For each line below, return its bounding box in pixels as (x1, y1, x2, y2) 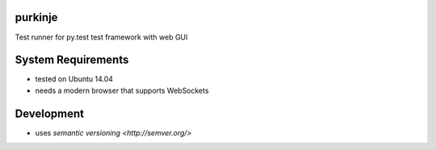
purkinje (15, 10, 58, 24)
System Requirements (15, 53, 129, 67)
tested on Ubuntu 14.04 (35, 74, 113, 84)
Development (15, 106, 85, 120)
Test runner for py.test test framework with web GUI (15, 32, 188, 42)
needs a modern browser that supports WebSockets (35, 85, 209, 95)
